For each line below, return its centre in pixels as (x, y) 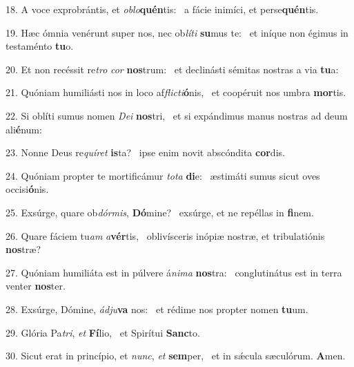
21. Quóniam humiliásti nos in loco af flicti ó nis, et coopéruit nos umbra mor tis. (176, 92)
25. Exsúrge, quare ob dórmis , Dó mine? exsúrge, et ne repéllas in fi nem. (160, 212)
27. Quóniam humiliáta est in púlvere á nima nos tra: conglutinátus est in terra (174, 272)
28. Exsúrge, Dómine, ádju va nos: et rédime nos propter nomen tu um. (157, 309)
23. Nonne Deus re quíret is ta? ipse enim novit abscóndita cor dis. (145, 152)
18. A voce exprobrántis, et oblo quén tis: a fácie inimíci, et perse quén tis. (162, 9)
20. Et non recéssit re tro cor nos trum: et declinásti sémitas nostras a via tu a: (172, 69)
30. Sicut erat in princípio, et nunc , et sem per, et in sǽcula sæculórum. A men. (176, 356)
